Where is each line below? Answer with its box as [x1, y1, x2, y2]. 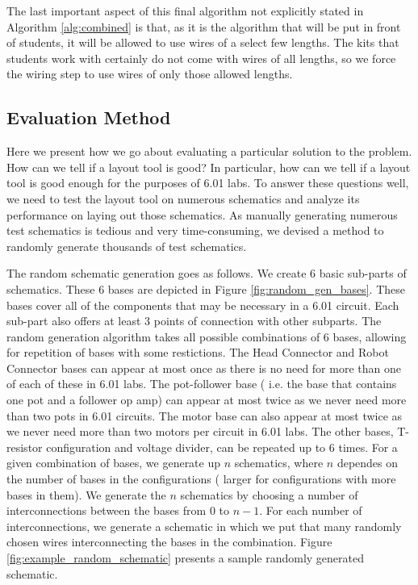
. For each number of [259, 502, 362, 519]
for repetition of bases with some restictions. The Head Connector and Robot [6, 344, 389, 361]
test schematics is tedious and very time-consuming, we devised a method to [6, 222, 384, 239]
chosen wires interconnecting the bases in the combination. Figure [6, 533, 332, 550]
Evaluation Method [6, 105, 171, 130]
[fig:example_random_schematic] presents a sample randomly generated [6, 549, 365, 566]
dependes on [336, 454, 399, 471]
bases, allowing [332, 328, 407, 345]
